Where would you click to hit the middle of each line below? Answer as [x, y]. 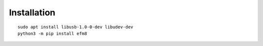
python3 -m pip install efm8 [52, 33]
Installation [32, 12]
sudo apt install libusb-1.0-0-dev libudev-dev [75, 27]
